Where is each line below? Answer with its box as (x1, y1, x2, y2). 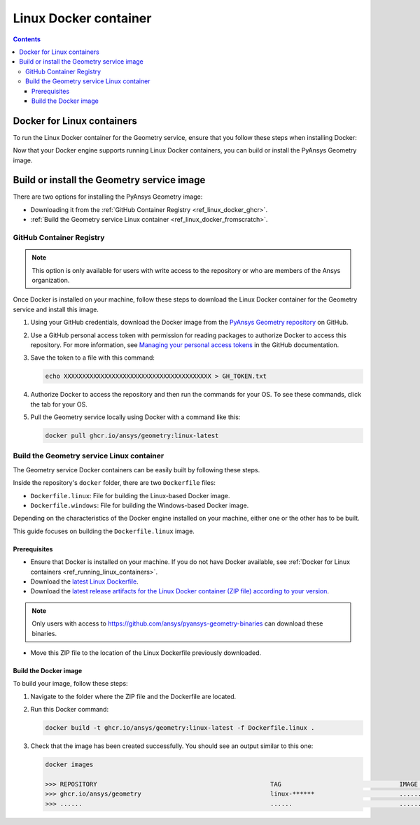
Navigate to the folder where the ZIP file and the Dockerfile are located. (30, 692, 237, 700)
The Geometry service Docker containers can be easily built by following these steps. (13, 465, 260, 474)
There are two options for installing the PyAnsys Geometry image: (13, 192, 203, 201)
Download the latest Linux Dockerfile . (30, 577, 139, 586)
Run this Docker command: (30, 705, 108, 714)
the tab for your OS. (30, 400, 87, 409)
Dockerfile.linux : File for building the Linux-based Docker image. (30, 491, 230, 500)
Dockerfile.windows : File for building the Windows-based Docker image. (30, 501, 249, 509)
